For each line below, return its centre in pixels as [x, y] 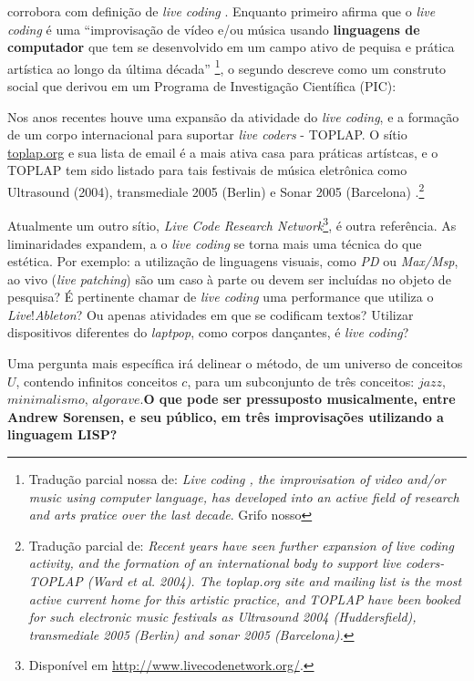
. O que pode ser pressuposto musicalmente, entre [298, 399]
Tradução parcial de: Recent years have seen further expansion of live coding [241, 545]
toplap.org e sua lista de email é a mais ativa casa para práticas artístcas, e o [223, 152]
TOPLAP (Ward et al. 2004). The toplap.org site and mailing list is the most [245, 581]
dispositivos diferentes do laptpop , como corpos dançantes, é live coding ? [208, 332]
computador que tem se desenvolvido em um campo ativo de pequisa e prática [231, 47]
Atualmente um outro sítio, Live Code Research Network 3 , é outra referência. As [232, 224]
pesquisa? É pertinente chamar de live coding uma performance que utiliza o [221, 297]
